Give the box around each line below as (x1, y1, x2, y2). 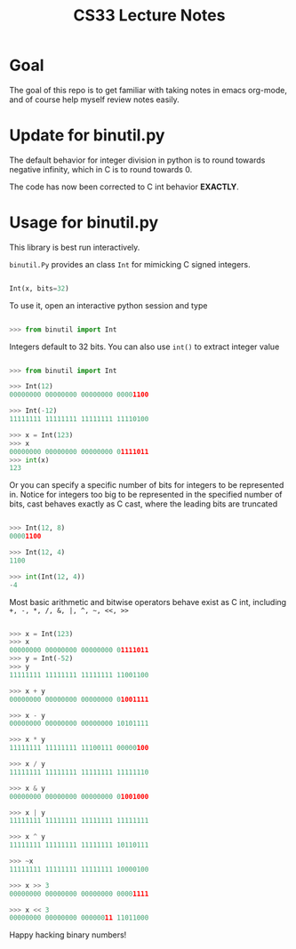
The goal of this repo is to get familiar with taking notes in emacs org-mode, (9, 84, 287, 95)
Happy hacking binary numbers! (9, 929, 127, 940)
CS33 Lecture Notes (73, 5, 226, 26)
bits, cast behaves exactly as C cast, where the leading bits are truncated (9, 498, 278, 509)
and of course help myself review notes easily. (9, 94, 180, 105)
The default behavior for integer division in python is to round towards (9, 155, 266, 165)
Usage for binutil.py (9, 212, 159, 233)
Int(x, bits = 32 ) (9, 283, 69, 293)
